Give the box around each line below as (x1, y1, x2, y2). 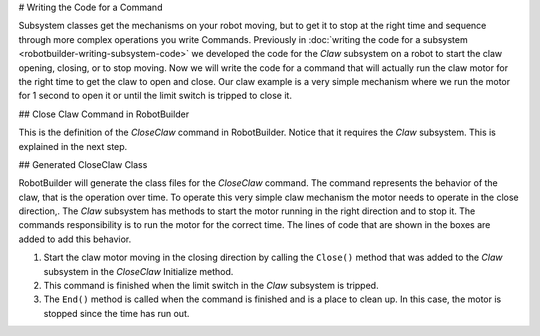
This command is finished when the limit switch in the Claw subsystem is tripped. (43, 280, 379, 292)
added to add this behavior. (18, 233, 132, 245)
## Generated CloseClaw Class (18, 158, 148, 170)
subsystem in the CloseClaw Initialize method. (43, 265, 234, 277)
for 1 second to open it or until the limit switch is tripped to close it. (18, 90, 292, 102)
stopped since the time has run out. (43, 307, 190, 319)
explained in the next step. (18, 140, 128, 152)
